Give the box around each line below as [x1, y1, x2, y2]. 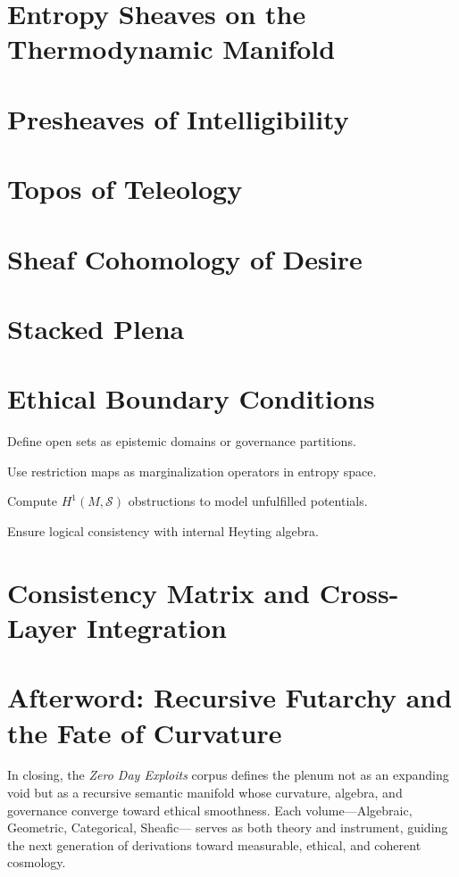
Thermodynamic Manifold [7, 30, 336, 67]
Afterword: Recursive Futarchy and [7, 679, 453, 716]
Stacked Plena [7, 310, 185, 346]
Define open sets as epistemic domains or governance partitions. [7, 432, 356, 451]
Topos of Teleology [7, 170, 243, 207]
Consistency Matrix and [7, 574, 310, 610]
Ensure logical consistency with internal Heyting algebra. [7, 521, 320, 540]
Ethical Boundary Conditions [7, 380, 375, 417]
